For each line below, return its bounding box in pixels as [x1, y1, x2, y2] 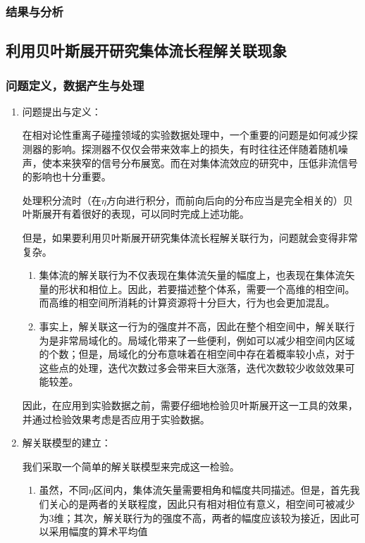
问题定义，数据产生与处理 [6, 76, 144, 94]
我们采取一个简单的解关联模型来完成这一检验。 [22, 458, 240, 473]
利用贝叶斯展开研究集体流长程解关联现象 [6, 39, 287, 61]
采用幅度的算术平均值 [49, 524, 148, 539]
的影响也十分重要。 [22, 169, 111, 184]
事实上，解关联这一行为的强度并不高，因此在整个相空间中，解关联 [39, 318, 345, 333]
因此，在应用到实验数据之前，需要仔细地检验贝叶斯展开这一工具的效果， [22, 397, 358, 412]
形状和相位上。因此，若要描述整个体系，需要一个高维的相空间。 [58, 281, 355, 296]
